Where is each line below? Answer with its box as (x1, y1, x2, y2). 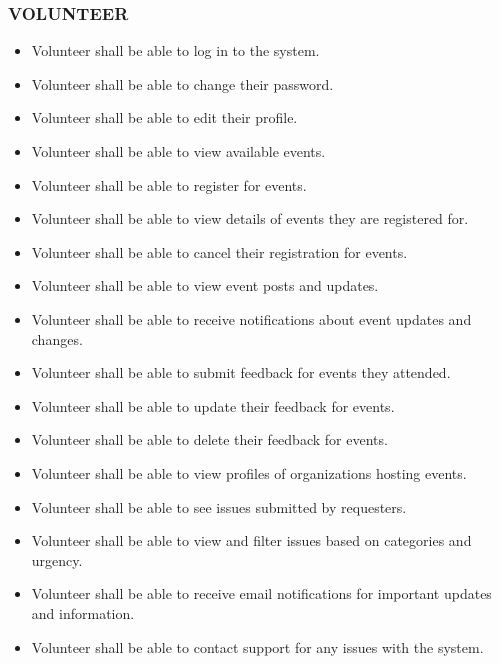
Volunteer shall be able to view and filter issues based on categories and (31, 530, 472, 551)
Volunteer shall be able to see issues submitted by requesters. (31, 496, 407, 517)
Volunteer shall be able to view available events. (31, 141, 326, 161)
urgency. (31, 549, 83, 570)
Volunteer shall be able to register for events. (31, 174, 307, 195)
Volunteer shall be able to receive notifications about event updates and (31, 308, 472, 329)
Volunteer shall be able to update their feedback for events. (31, 395, 395, 416)
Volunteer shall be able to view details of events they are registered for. (31, 208, 469, 229)
